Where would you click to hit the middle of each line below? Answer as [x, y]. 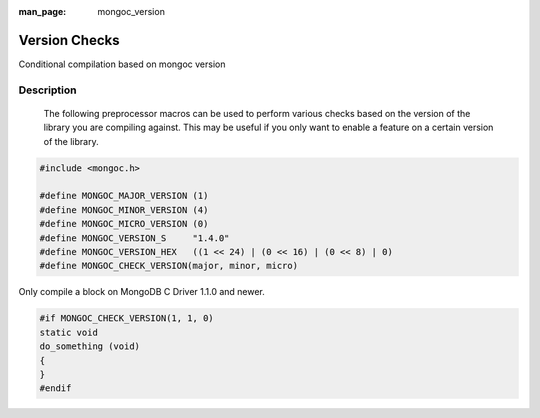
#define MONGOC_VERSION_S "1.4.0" [134, 238]
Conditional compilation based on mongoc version [122, 64]
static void [69, 332]
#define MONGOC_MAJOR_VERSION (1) [124, 196]
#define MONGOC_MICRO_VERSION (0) [124, 224]
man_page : [42, 11]
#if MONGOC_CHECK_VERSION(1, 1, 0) [126, 318]
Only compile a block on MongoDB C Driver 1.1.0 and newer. [141, 292]
